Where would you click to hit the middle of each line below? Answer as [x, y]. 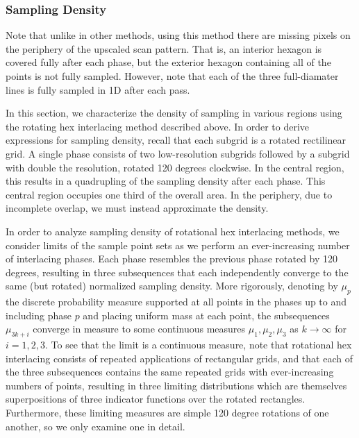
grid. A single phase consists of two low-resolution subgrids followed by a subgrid [178, 153]
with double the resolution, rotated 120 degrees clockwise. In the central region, [175, 167]
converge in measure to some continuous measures [139, 329]
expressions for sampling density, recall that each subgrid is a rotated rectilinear [176, 140]
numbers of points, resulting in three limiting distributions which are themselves [176, 385]
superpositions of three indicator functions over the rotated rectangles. [156, 399]
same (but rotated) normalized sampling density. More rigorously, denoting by [172, 286]
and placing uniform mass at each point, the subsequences [206, 315]
